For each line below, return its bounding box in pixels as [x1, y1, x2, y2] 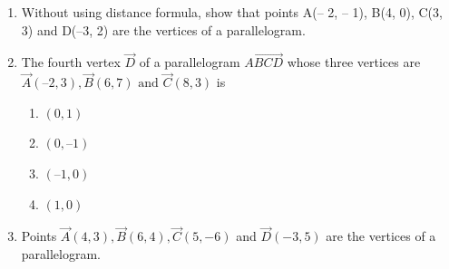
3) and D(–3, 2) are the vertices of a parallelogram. [21, 20, 306, 39]
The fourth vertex [21, 53, 121, 72]
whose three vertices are [287, 53, 421, 72]
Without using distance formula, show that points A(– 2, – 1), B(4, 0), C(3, [21, 3, 443, 21]
